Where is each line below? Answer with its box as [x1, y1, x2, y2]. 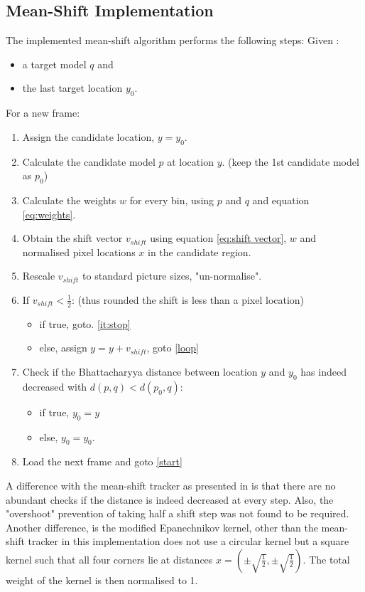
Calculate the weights [22, 192, 116, 207]
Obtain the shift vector [22, 231, 123, 245]
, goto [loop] [146, 340, 200, 355]
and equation [252, 192, 310, 207]
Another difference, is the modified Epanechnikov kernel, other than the [6, 519, 318, 534]
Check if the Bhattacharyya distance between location [22, 364, 258, 379]
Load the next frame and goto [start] [22, 454, 182, 469]
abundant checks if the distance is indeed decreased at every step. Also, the [6, 492, 334, 507]
